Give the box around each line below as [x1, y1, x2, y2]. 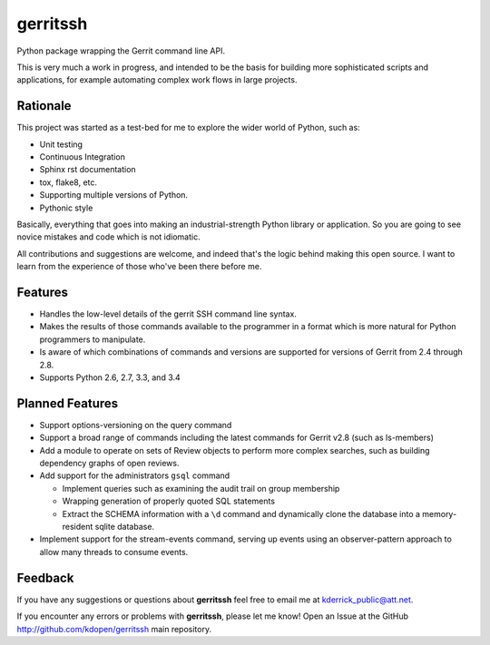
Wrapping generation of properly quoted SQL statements [62, 495, 276, 507]
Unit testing [39, 139, 83, 150]
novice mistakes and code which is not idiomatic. [16, 231, 201, 242]
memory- [422, 508, 457, 519]
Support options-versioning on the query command [39, 419, 232, 430]
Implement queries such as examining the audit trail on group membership [62, 483, 340, 494]
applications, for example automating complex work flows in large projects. [16, 74, 298, 85]
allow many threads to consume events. [39, 546, 189, 557]
